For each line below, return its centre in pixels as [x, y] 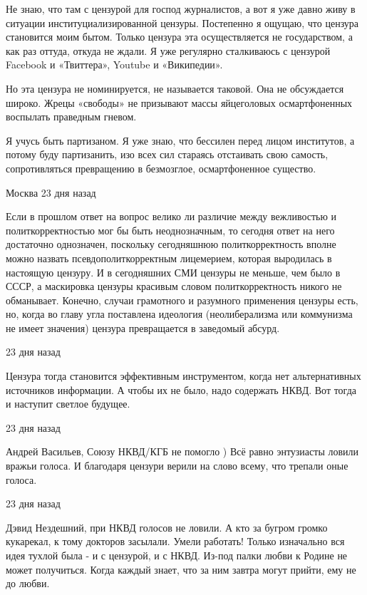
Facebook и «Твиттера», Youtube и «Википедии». [114, 64]
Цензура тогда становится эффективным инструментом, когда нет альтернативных [183, 376]
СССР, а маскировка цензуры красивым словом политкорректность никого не [174, 286]
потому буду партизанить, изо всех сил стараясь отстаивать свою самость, [167, 154]
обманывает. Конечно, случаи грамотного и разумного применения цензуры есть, [182, 300]
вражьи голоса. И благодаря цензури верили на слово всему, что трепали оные [177, 466]
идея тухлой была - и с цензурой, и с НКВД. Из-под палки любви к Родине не [177, 555]
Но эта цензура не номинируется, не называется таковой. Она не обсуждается [175, 88]
